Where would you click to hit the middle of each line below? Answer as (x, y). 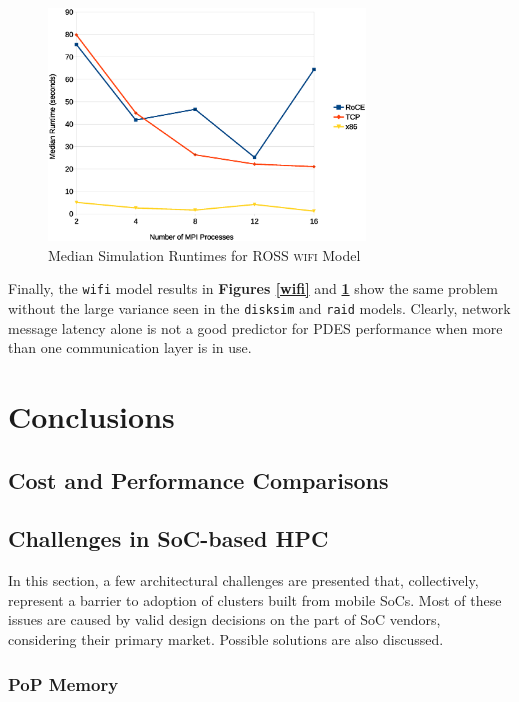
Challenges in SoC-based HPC (168, 538)
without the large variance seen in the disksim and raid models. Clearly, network (259, 308)
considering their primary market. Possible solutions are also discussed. (226, 639)
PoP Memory (63, 683)
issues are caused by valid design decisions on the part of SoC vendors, (224, 619)
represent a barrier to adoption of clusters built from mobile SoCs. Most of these (255, 599)
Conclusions (91, 416)
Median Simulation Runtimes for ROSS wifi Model (204, 254)
